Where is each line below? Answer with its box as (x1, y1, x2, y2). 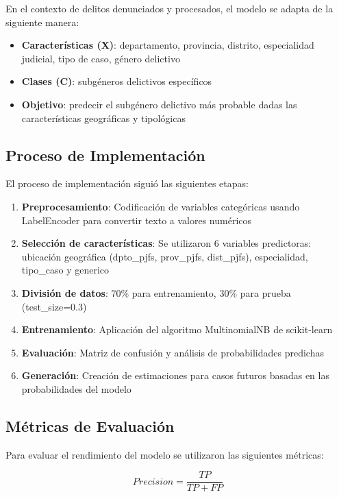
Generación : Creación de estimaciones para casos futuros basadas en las (21, 368, 329, 383)
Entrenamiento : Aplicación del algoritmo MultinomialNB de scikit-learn (21, 322, 333, 337)
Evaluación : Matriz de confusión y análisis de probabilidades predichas (21, 345, 324, 359)
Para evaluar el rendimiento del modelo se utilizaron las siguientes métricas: (5, 447, 324, 461)
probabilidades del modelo (21, 381, 131, 396)
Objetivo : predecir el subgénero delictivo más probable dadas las (21, 97, 297, 111)
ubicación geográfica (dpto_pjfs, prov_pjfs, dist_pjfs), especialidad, (21, 249, 308, 263)
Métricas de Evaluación (5, 415, 175, 436)
